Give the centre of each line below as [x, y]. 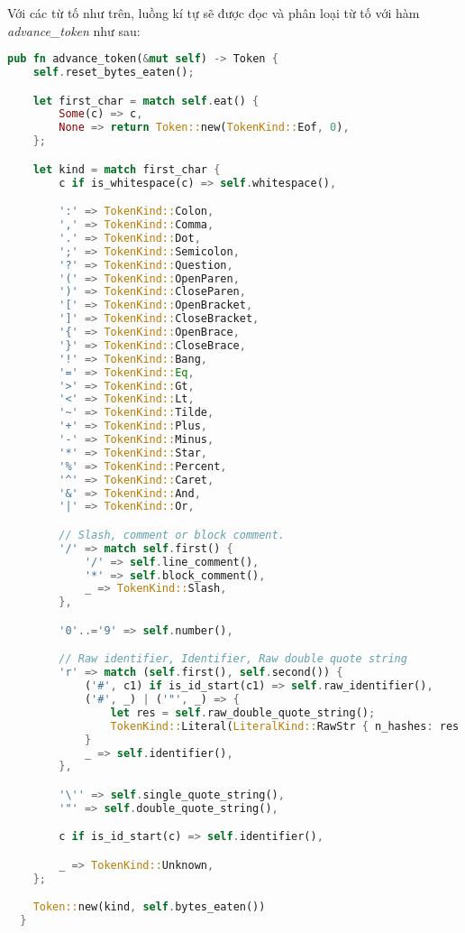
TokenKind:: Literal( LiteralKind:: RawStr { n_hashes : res [285, 726]
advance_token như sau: [74, 30]
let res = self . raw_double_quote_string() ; [243, 712]
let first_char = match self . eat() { [146, 101]
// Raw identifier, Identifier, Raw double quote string [233, 659]
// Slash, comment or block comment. [172, 535]
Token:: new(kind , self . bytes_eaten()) [149, 907]
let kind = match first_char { [127, 169]
